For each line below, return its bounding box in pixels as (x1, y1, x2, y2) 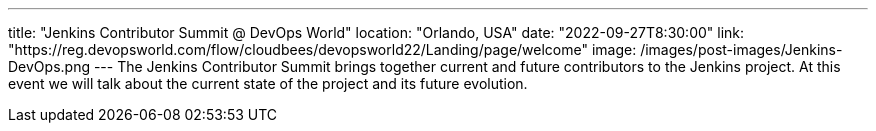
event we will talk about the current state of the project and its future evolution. (8, 75, 528, 92)
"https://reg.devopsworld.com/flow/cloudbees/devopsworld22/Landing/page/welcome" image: (8, 41, 637, 58)
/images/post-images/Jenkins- (640, 41, 843, 58)
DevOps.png (8, 58, 90, 75)
